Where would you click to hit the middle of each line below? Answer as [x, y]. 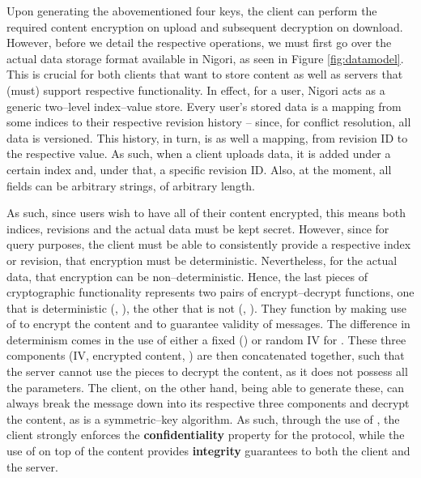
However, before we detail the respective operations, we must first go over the [199, 43]
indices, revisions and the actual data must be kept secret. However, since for [198, 228]
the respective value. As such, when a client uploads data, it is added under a [199, 154]
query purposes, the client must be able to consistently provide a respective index [209, 244]
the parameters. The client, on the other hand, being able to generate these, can [206, 387]
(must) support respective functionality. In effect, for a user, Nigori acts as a [196, 90]
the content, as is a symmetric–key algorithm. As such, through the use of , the [203, 418]
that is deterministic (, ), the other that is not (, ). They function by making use [206, 307]
